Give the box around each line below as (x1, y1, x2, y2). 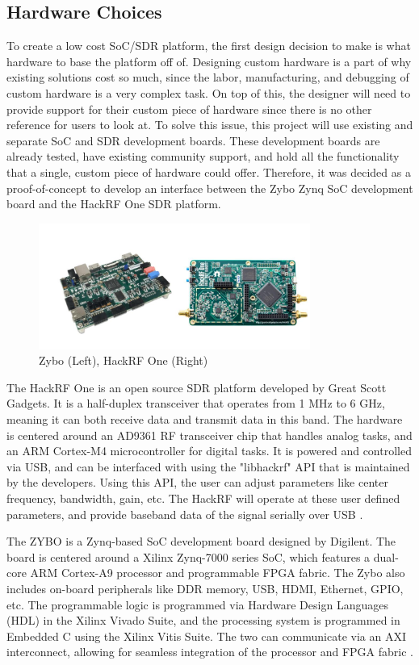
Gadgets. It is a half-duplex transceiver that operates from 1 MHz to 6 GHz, (6, 395, 385, 412)
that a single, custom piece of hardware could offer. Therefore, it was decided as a (6, 163, 411, 180)
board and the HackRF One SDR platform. (6, 195, 221, 212)
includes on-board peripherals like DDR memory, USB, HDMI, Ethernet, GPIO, (6, 579, 404, 596)
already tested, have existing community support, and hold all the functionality (6, 148, 400, 165)
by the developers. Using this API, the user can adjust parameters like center (6, 474, 388, 491)
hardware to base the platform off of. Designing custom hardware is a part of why (6, 52, 412, 69)
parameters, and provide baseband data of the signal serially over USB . (6, 505, 363, 522)
